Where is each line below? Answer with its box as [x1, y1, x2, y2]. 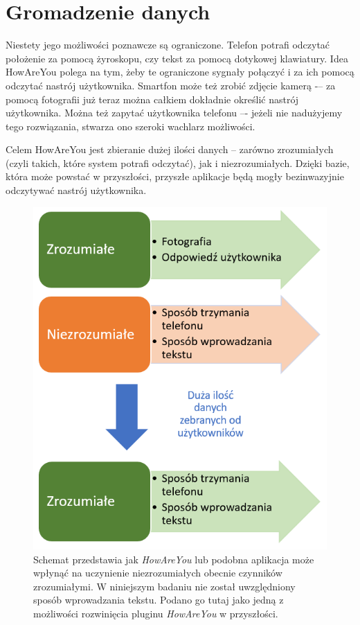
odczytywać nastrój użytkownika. [6, 183, 147, 197]
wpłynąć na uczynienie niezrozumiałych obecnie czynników [33, 565, 282, 580]
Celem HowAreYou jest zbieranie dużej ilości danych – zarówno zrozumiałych [6, 142, 334, 157]
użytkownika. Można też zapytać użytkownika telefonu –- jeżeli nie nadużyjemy [6, 105, 343, 120]
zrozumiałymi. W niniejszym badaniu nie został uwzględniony [33, 579, 296, 593]
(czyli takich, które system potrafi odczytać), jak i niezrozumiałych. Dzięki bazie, [6, 155, 350, 170]
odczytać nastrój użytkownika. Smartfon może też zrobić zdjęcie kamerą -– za [6, 78, 336, 92]
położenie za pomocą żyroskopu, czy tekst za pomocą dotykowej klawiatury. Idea [6, 51, 348, 65]
